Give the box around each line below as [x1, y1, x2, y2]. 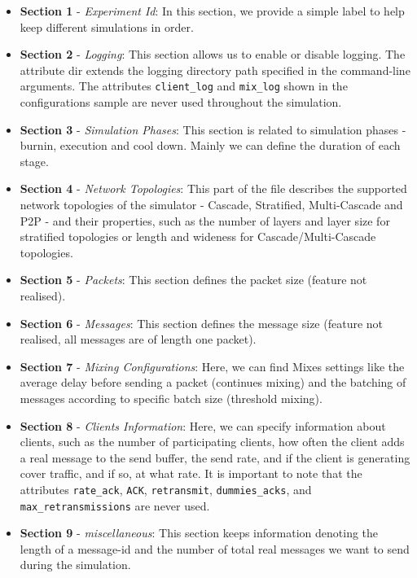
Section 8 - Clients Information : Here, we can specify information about [20, 417, 386, 434]
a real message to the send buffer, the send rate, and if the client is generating [20, 449, 410, 466]
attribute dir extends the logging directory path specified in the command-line [20, 61, 410, 78]
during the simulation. [20, 556, 131, 573]
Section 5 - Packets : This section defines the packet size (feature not [20, 271, 367, 288]
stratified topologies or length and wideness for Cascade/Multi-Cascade [20, 228, 376, 245]
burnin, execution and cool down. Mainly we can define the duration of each [20, 137, 401, 154]
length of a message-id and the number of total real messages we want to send [20, 540, 410, 557]
